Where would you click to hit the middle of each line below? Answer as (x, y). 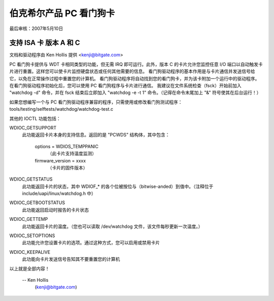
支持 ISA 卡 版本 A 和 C (45, 43)
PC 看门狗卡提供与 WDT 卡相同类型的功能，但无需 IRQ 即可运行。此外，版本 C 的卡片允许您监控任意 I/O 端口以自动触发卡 (136, 64)
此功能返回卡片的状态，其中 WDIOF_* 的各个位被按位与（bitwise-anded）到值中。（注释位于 (118, 186)
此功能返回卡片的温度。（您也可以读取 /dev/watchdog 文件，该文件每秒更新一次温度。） (112, 226)
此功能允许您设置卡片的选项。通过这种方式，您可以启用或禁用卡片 (91, 243)
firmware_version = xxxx (60, 160)
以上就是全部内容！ (29, 269)
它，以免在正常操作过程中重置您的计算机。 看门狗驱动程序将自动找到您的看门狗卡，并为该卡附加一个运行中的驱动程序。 (134, 78)
